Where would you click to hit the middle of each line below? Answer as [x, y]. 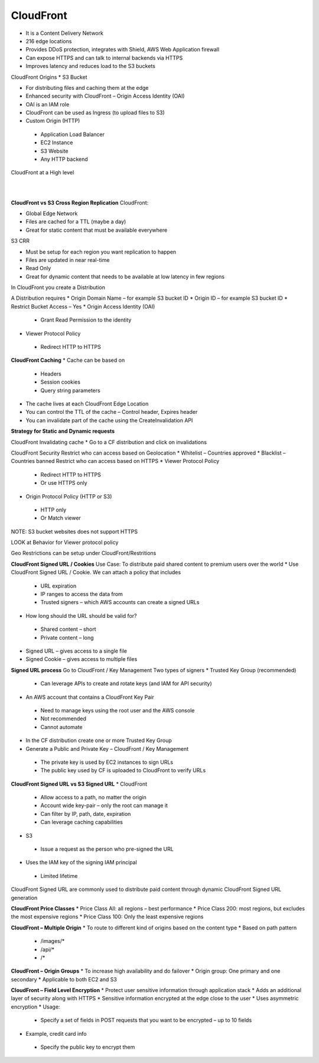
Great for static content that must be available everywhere [97, 230]
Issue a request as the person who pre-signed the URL [107, 849]
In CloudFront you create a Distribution [58, 287]
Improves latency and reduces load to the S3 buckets [91, 66]
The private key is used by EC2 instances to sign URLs [107, 762]
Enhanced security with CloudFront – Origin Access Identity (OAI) [105, 96]
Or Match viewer [61, 518]
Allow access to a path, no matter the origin [94, 798]
